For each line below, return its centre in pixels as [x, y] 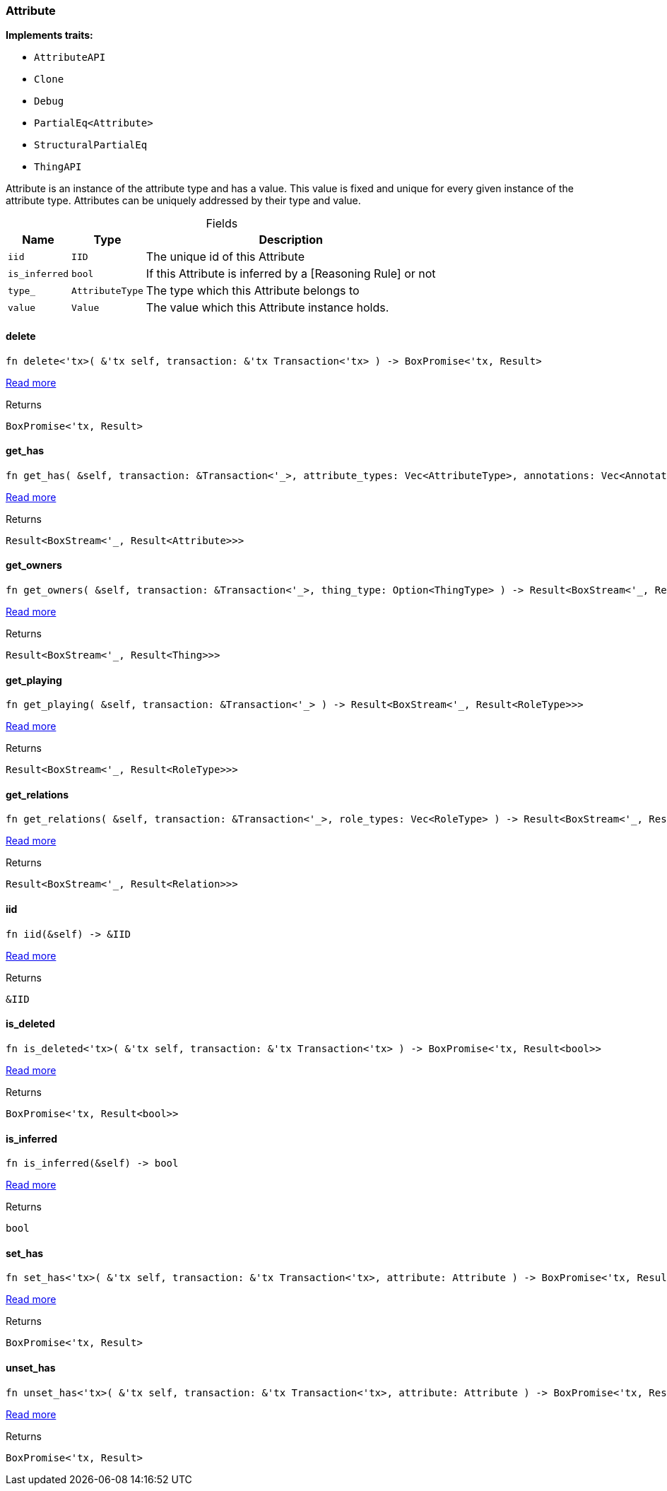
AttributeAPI [70, 58]
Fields [222, 224]
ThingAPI [58, 167]
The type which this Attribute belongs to [253, 291]
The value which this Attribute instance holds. [267, 308]
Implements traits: [49, 35]
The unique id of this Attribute [225, 257]
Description [291, 240]
